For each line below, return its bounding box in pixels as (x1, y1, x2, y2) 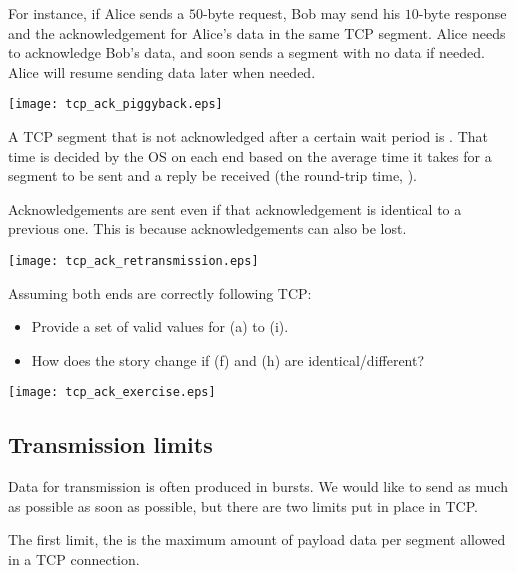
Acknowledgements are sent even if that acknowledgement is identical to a (8, 198, 462, 219)
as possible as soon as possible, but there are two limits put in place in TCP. (8, 495, 478, 516)
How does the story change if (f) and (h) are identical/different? (31, 349, 425, 370)
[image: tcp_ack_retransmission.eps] (8, 254, 259, 268)
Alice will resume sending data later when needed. (8, 61, 316, 82)
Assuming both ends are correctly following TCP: (8, 282, 312, 303)
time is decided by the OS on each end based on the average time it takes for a (8, 145, 492, 166)
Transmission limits (8, 429, 213, 460)
